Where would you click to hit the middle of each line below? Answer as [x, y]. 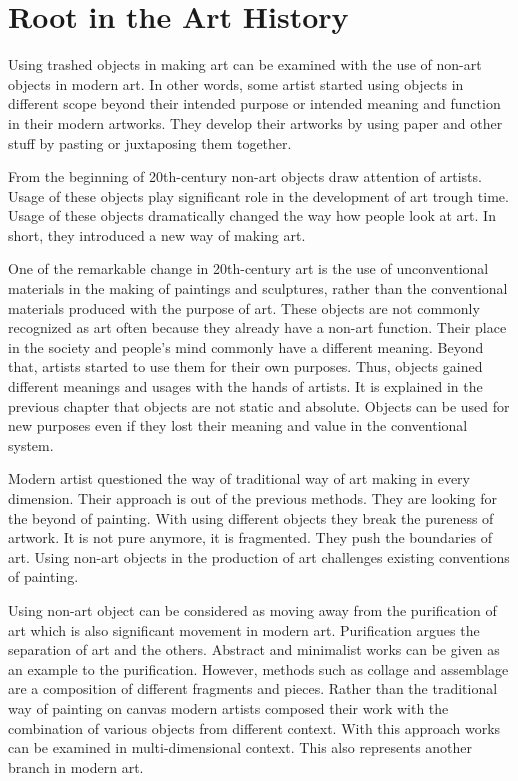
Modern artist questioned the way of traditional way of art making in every [239, 478]
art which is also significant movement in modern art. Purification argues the [244, 629]
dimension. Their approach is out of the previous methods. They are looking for [252, 498]
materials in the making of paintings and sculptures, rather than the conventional [258, 288]
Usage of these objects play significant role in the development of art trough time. [258, 195]
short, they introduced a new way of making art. [157, 234]
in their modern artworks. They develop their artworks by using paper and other [255, 122]
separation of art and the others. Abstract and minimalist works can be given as [254, 649]
